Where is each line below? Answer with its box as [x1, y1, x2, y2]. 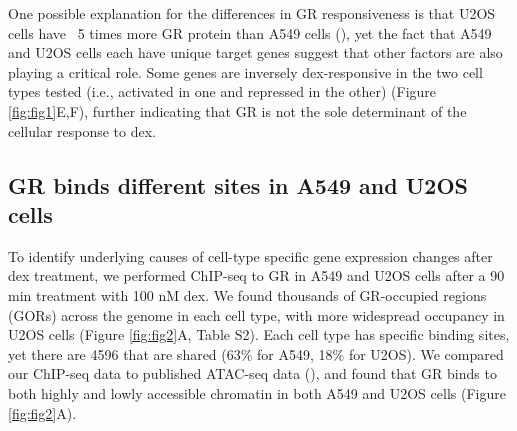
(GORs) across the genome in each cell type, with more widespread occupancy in [8, 304, 505, 325]
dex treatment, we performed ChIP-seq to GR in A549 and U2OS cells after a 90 [8, 265, 505, 286]
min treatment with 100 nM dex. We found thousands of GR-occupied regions [8, 284, 487, 305]
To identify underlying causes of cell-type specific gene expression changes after [8, 245, 493, 266]
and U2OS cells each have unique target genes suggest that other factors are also [8, 42, 503, 63]
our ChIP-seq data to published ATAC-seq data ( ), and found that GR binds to [8, 363, 497, 384]
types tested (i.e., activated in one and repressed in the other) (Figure [8, 81, 437, 102]
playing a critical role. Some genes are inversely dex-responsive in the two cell [8, 61, 483, 82]
